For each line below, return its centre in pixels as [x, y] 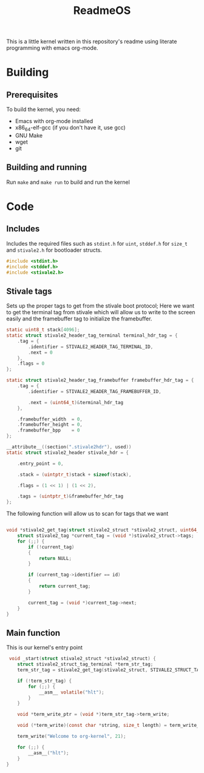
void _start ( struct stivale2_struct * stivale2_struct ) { [82, 659]
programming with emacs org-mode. [52, 48]
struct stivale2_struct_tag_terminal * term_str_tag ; [85, 664]
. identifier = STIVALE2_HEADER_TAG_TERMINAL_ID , [91, 346]
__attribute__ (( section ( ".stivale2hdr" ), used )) [69, 447]
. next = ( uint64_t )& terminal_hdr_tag [76, 402]
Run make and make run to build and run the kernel [68, 182]
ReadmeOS [102, 11]
